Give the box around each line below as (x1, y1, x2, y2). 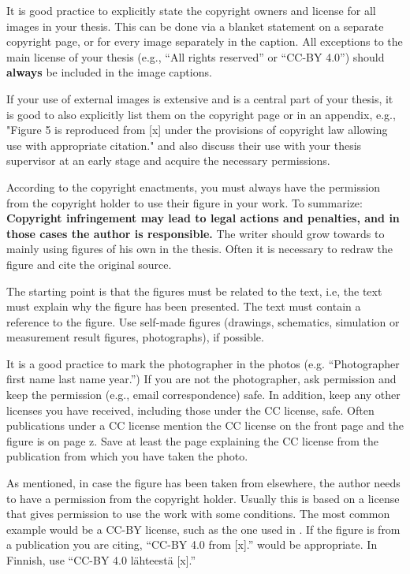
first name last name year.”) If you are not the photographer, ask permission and (6, 371, 397, 387)
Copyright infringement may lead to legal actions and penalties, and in (6, 210, 400, 226)
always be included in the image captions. (6, 64, 212, 80)
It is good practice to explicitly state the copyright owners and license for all (6, 2, 376, 18)
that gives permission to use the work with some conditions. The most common (6, 505, 390, 522)
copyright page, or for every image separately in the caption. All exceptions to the (6, 33, 403, 50)
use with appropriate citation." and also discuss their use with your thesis (6, 136, 362, 153)
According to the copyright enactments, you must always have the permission (6, 178, 381, 195)
